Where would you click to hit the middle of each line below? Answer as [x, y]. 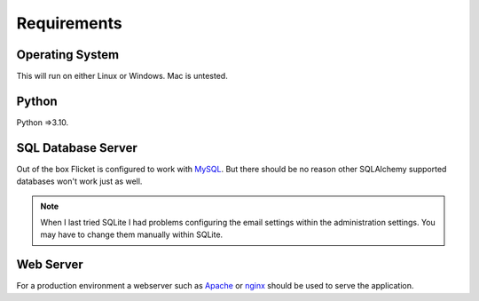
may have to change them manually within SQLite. [132, 234]
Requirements [70, 23]
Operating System [68, 55]
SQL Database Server [77, 148]
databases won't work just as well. [79, 181]
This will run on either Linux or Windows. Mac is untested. [122, 76]
